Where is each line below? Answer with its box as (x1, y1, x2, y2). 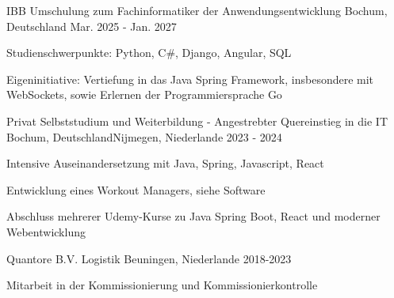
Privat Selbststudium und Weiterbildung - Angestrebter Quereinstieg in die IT (6, 112, 388, 129)
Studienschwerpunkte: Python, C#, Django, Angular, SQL (6, 44, 292, 61)
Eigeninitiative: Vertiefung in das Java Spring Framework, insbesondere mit (6, 70, 374, 87)
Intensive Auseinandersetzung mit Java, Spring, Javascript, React (6, 155, 324, 172)
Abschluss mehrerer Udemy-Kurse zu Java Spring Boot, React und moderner (6, 208, 381, 224)
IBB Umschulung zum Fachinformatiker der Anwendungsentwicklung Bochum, (6, 2, 388, 18)
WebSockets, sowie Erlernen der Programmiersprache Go (6, 86, 282, 103)
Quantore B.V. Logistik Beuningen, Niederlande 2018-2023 (6, 250, 292, 266)
